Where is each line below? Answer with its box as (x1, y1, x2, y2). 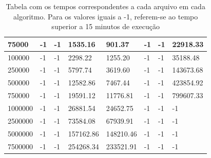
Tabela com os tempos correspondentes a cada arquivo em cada (6, 1, 205, 11)
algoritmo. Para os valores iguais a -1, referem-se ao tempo (13, 11, 198, 21)
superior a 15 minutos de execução (51, 21, 160, 32)
